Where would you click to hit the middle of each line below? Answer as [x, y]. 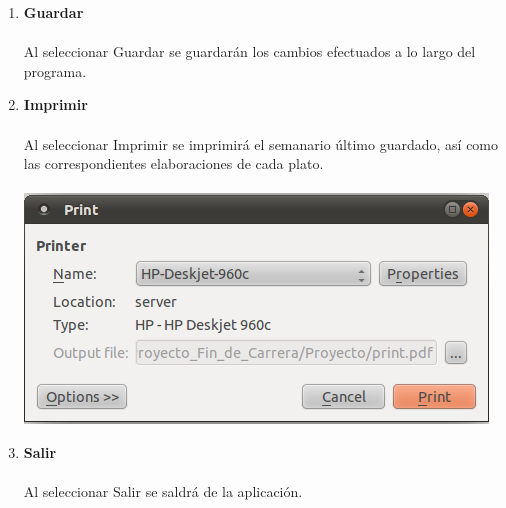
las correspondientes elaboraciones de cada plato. [173, 163]
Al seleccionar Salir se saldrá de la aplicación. [163, 491]
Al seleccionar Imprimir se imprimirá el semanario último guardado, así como [261, 143]
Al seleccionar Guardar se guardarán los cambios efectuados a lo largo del [249, 51]
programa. [55, 70]
